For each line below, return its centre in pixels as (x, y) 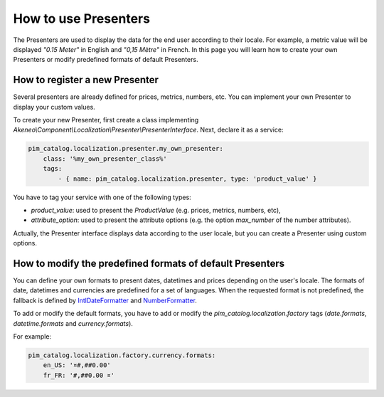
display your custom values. (54, 107)
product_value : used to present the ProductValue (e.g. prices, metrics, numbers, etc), (156, 210)
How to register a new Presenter (86, 80)
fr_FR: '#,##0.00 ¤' (79, 375)
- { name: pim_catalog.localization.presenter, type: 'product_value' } (187, 179)
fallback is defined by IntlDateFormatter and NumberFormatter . (105, 300)
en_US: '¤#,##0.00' (77, 365)
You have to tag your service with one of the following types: (102, 197)
